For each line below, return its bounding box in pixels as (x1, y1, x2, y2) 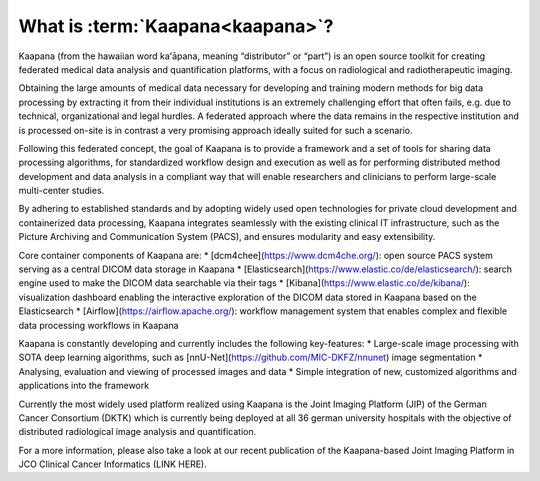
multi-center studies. (18, 185, 105, 197)
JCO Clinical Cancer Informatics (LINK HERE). (18, 458, 207, 470)
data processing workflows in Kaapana (18, 319, 179, 331)
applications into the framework (18, 380, 150, 392)
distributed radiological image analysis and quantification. (18, 426, 257, 438)
